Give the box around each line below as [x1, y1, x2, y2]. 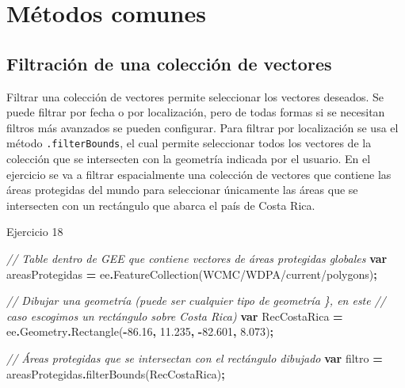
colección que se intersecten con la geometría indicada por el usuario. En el [6, 150, 371, 167]
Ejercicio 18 [6, 223, 63, 240]
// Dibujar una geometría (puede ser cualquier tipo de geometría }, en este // [6, 292, 386, 309]
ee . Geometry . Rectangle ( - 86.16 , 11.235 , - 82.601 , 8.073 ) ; [6, 323, 274, 340]
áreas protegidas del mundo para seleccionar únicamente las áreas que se [6, 181, 358, 198]
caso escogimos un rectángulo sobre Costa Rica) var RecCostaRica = [6, 307, 343, 324]
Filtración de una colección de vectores [6, 51, 332, 75]
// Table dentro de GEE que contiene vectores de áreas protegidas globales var [6, 249, 388, 266]
